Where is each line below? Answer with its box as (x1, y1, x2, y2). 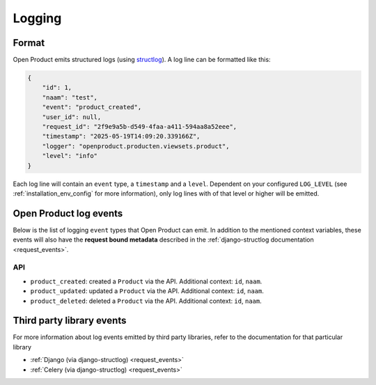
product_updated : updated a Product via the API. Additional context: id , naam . (30, 287, 264, 295)
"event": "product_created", (42, 103, 142, 111)
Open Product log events (13, 207, 123, 219)
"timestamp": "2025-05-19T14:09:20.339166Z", (42, 132, 201, 141)
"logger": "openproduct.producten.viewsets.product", (42, 142, 230, 150)
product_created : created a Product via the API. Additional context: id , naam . (30, 277, 263, 285)
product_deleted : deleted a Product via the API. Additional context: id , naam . (30, 297, 262, 305)
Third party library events (13, 315, 127, 327)
